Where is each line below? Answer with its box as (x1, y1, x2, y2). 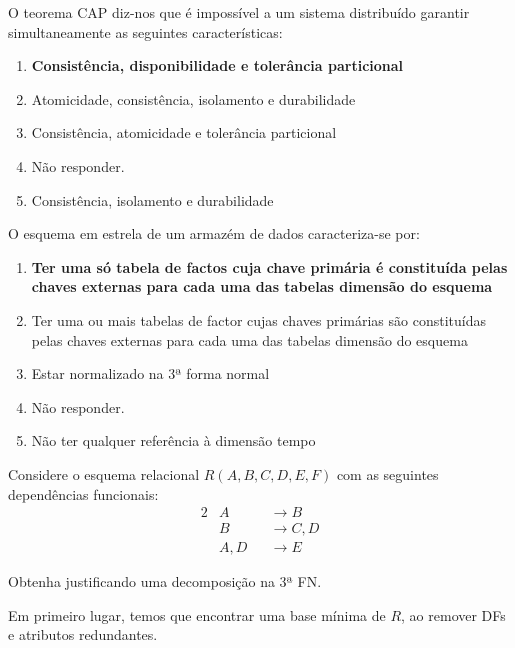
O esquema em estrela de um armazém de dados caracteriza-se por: (8, 223, 420, 244)
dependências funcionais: (8, 483, 159, 504)
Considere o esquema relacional (8, 463, 200, 484)
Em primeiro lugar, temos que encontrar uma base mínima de (8, 604, 386, 625)
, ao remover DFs (401, 604, 506, 625)
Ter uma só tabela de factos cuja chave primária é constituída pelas (31, 256, 508, 277)
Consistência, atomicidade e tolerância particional (31, 122, 337, 143)
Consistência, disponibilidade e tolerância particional (31, 55, 404, 76)
